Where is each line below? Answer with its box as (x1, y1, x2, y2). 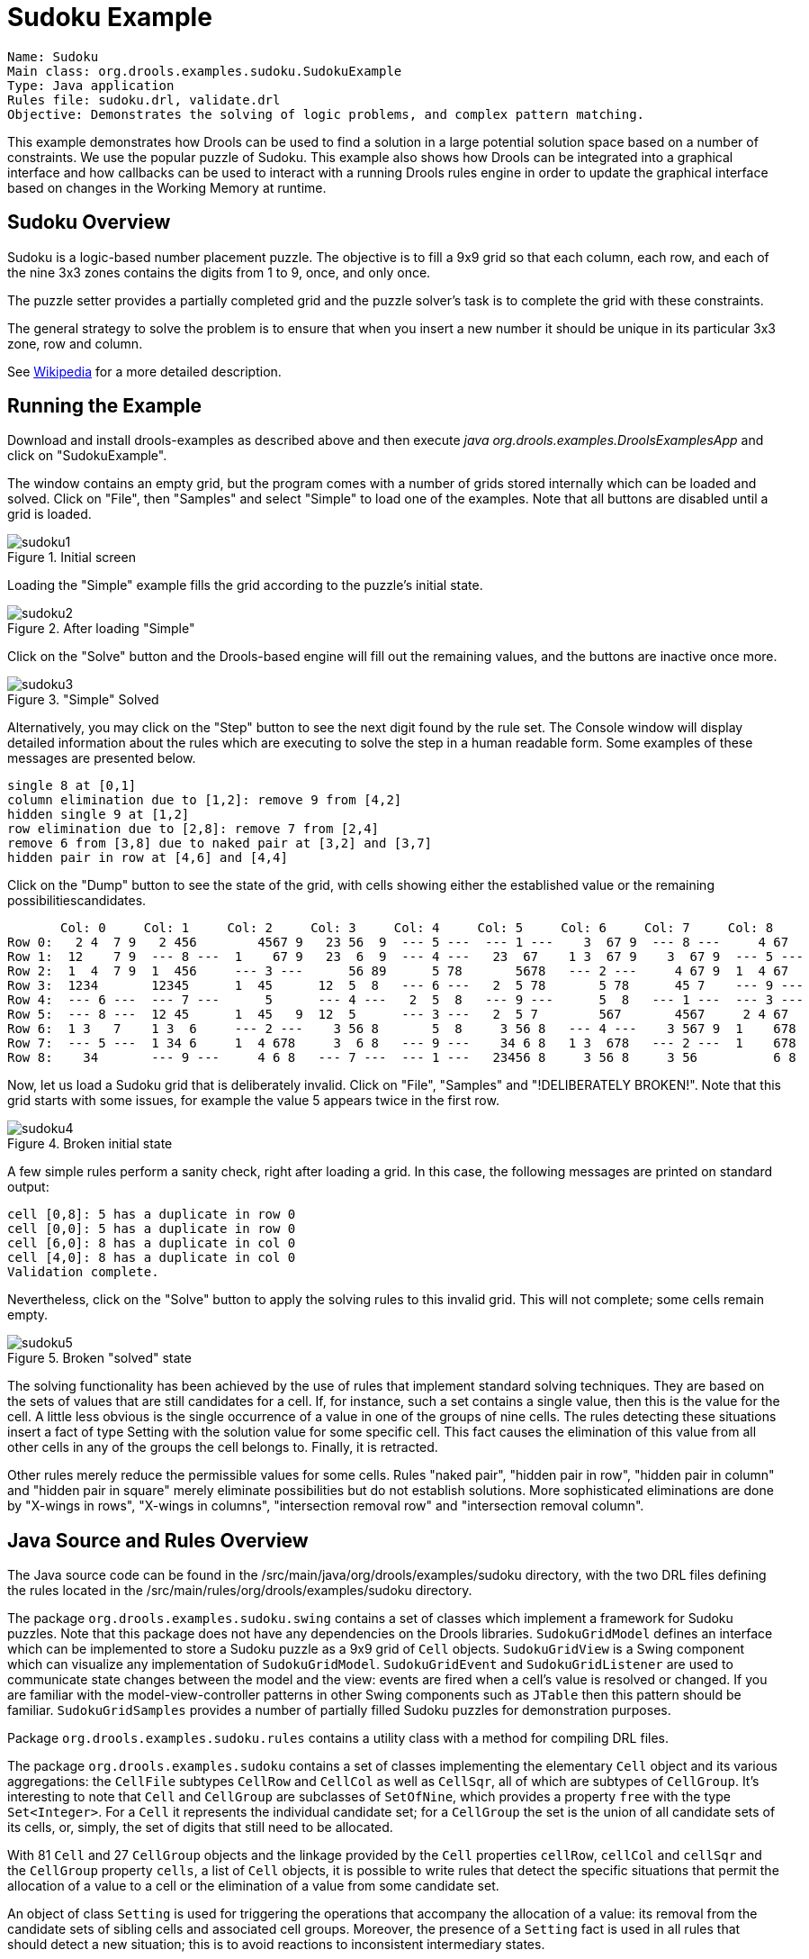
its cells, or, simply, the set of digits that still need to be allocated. (7, 1819, 393, 1836)
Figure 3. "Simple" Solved (7, 692, 159, 708)
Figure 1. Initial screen (7, 549, 136, 566)
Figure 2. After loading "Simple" (7, 621, 195, 637)
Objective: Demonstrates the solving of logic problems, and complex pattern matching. (7, 106, 645, 122)
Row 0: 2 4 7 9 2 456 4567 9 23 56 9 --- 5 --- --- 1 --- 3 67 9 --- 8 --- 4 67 (7, 935, 789, 950)
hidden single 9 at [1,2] (7, 807, 190, 822)
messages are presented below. (7, 750, 196, 766)
